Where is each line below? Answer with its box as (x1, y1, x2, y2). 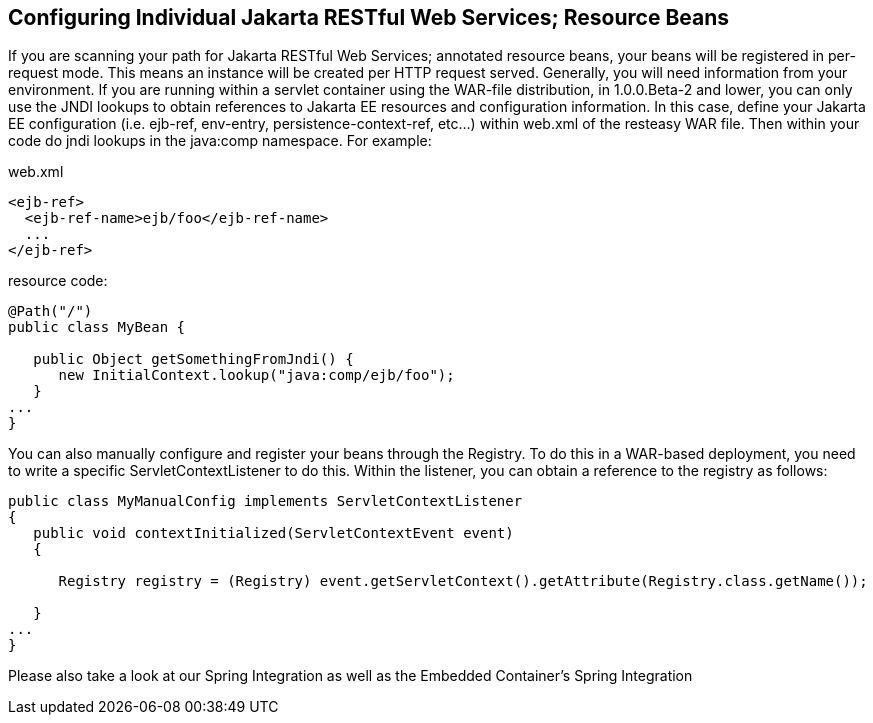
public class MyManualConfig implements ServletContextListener (8, 493, 523, 510)
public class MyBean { (8, 319, 186, 336)
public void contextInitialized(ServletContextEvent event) (33, 525, 514, 542)
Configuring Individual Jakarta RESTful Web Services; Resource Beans (8, 5, 730, 30)
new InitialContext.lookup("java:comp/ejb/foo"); (58, 367, 455, 384)
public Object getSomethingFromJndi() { (33, 351, 354, 368)
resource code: (8, 272, 108, 290)
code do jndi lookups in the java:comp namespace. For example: (8, 132, 432, 150)
